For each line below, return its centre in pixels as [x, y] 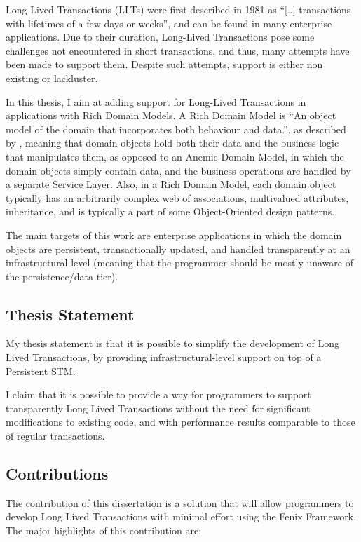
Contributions [57, 474]
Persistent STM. [41, 371]
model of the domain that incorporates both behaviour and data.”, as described [176, 129]
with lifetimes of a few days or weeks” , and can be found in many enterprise [169, 23]
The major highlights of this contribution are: [104, 530]
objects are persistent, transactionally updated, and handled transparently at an [178, 249]
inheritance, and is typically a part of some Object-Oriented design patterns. [170, 211]
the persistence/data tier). [62, 276]
